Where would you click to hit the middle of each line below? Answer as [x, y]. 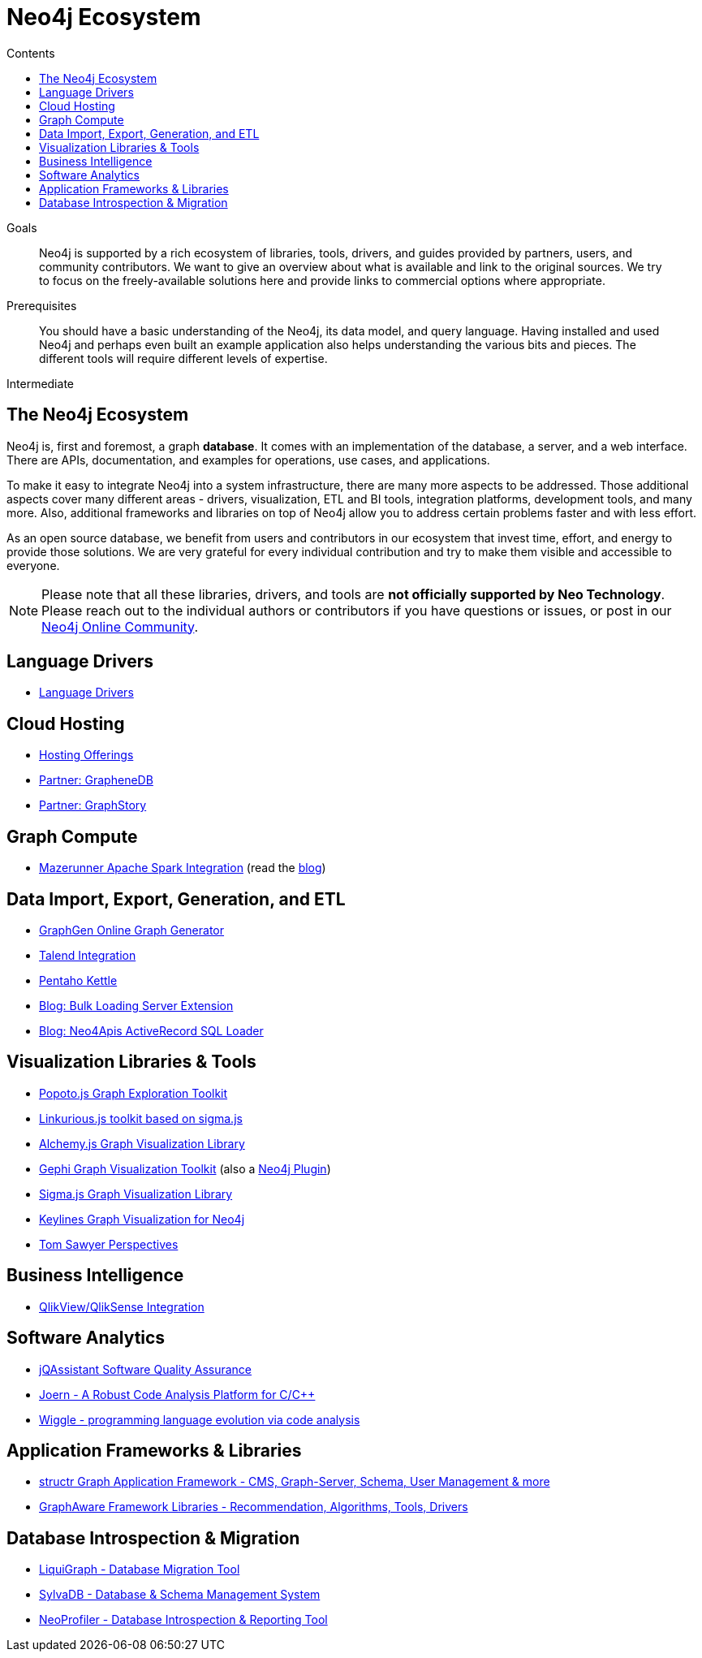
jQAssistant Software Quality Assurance [146, 1369]
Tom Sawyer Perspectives [109, 1244]
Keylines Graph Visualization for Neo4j [142, 1219]
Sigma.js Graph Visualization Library [136, 1194]
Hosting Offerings [86, 755]
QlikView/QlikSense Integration [122, 1306]
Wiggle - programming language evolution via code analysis [200, 1419]
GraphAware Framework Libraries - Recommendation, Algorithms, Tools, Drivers [254, 1507]
